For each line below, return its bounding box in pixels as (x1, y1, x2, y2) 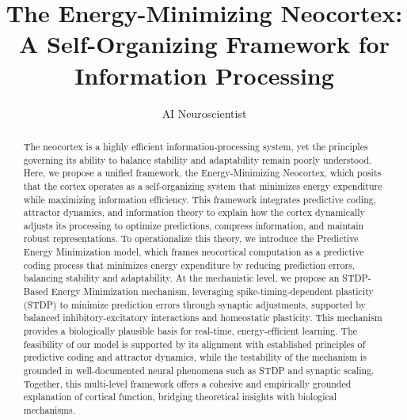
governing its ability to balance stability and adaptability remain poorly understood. (23, 153, 372, 166)
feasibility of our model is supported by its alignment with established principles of (23, 337, 366, 350)
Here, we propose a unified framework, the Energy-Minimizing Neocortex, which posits (23, 166, 382, 180)
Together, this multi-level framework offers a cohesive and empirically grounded (23, 376, 352, 390)
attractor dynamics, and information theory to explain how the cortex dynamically (23, 206, 365, 219)
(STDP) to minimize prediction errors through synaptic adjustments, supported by (23, 297, 366, 311)
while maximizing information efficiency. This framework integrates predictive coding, (23, 192, 377, 206)
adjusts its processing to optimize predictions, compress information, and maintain (23, 218, 364, 232)
